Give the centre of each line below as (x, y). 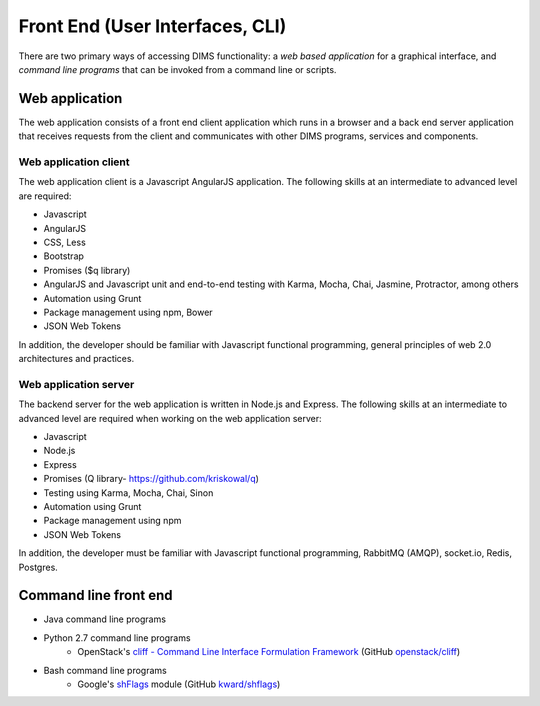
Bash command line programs (105, 670)
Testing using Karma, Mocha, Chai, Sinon (128, 492)
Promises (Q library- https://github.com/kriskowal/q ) (151, 479)
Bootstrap (64, 256)
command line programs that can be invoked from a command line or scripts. (177, 69)
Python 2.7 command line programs (117, 637)
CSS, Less (65, 242)
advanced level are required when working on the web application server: (170, 418)
